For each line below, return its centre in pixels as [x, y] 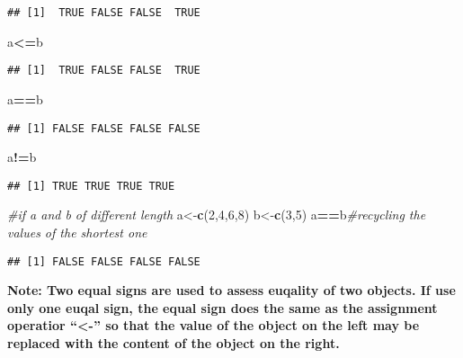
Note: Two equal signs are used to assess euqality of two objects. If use [231, 290]
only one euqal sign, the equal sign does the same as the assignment [223, 307]
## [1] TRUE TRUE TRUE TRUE [91, 186]
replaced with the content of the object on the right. [174, 343]
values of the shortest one [77, 232]
